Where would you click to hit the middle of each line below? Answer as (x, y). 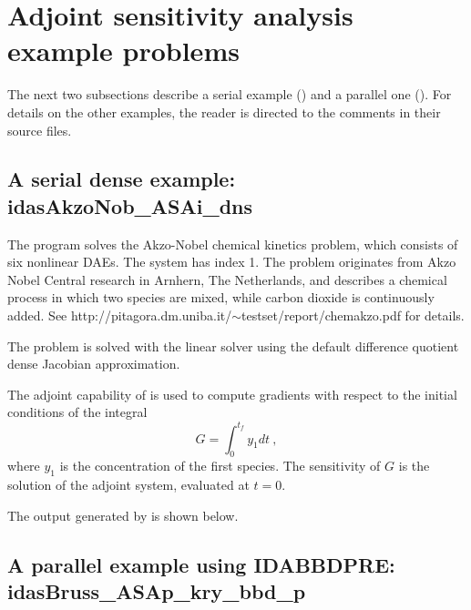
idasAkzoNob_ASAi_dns (130, 205)
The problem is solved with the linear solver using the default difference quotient (233, 346)
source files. (40, 130)
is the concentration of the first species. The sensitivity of (220, 466)
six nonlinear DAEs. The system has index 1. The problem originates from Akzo (232, 262)
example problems (123, 51)
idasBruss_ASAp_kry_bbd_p (157, 591)
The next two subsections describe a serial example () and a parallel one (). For (230, 94)
